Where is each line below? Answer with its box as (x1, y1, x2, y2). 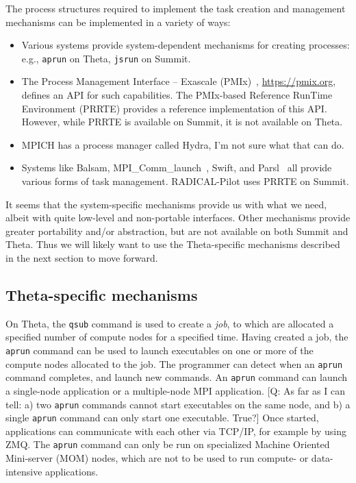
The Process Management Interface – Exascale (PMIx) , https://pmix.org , (21, 74, 336, 88)
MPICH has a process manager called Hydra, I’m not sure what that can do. (21, 137, 344, 151)
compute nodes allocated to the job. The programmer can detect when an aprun (5, 356, 343, 371)
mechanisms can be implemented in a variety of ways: (5, 14, 231, 29)
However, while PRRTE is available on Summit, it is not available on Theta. (21, 114, 343, 129)
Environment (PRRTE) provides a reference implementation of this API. (21, 101, 327, 115)
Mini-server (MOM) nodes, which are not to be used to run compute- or (5, 451, 309, 465)
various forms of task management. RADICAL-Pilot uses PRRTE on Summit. (21, 174, 349, 188)
